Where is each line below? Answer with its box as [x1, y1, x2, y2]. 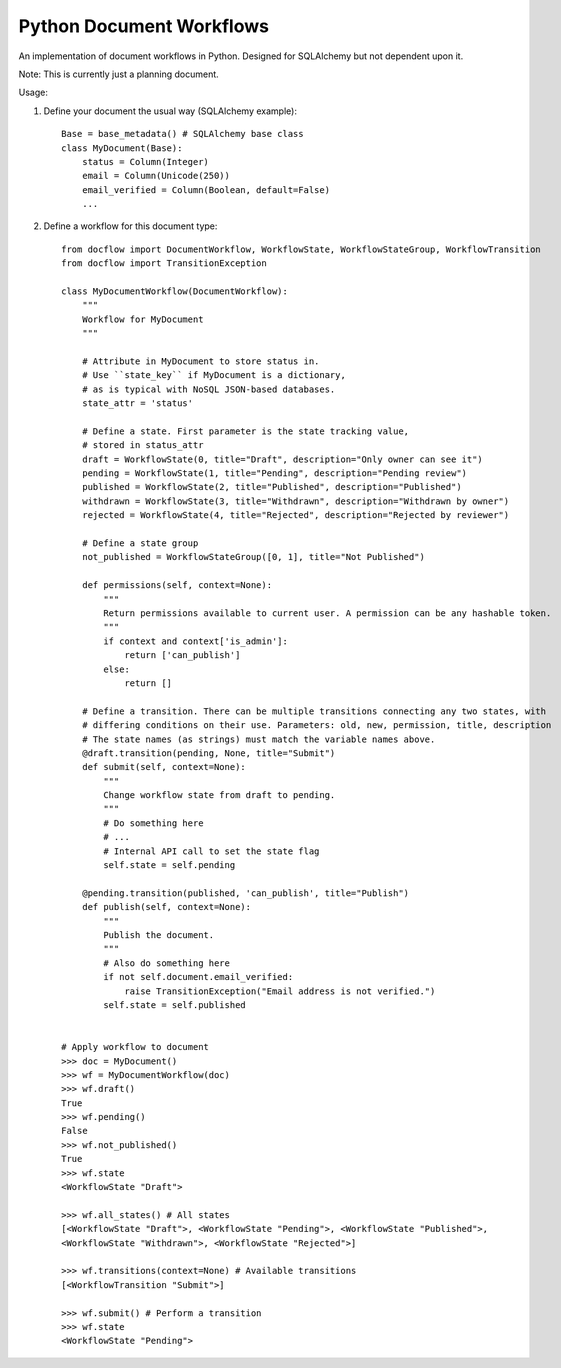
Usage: [18, 86, 49, 99]
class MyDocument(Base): [61, 142, 183, 154]
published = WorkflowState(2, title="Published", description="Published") [81, 481, 462, 493]
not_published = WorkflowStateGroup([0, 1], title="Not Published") [81, 551, 425, 563]
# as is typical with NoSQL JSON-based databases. [81, 383, 336, 395]
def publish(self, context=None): [81, 901, 252, 913]
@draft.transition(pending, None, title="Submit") [81, 747, 336, 759]
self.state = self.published [103, 999, 247, 1010]
